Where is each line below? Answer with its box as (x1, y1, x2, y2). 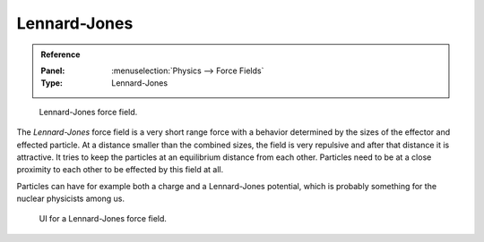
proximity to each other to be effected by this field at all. (16, 164, 224, 175)
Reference (40, 49, 81, 60)
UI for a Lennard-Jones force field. (39, 213, 168, 224)
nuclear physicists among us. (16, 193, 125, 204)
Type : (40, 78, 63, 88)
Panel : (40, 65, 65, 76)
